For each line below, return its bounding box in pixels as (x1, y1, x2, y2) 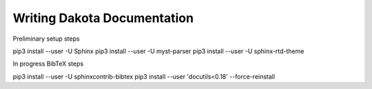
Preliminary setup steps (12, 34, 80, 43)
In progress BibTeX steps (12, 59, 84, 68)
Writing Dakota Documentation (12, 10, 194, 26)
